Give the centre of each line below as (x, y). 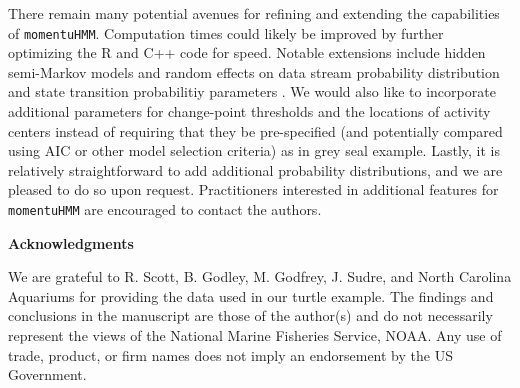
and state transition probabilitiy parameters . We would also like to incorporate (252, 91)
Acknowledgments (71, 242)
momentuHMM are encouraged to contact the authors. (165, 209)
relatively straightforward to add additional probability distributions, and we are (255, 169)
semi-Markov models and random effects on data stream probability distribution (254, 71)
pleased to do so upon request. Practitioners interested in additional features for (253, 189)
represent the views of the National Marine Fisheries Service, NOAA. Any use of (255, 335)
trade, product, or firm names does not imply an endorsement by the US (230, 354)
